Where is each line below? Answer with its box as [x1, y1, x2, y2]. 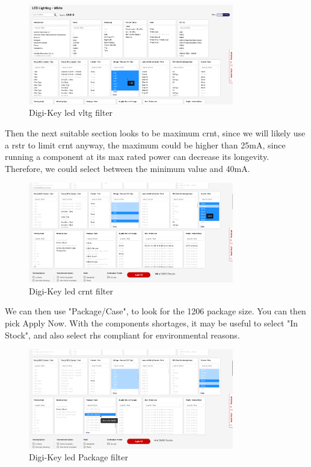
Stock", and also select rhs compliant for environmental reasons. [5, 328, 240, 341]
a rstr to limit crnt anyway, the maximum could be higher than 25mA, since [5, 138, 286, 151]
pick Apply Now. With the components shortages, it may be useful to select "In [5, 316, 298, 329]
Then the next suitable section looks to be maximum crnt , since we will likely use [5, 126, 306, 139]
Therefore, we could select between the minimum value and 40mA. [5, 162, 250, 174]
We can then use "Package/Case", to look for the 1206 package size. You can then [5, 305, 306, 317]
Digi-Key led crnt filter [29, 284, 113, 297]
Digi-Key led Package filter [29, 451, 128, 463]
